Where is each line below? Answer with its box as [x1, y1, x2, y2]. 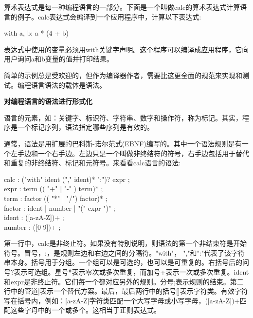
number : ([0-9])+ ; [4, 221, 61, 232]
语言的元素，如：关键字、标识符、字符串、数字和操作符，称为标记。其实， [4, 112, 242, 122]
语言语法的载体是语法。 [31, 79, 106, 90]
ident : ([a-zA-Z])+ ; [4, 212, 64, 222]
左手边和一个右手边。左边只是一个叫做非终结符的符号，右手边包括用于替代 [10, 148, 249, 158]
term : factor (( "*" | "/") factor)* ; [4, 193, 108, 203]
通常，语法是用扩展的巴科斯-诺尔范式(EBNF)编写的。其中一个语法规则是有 [4, 138, 242, 148]
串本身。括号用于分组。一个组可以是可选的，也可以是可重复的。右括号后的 [4, 257, 242, 267]
